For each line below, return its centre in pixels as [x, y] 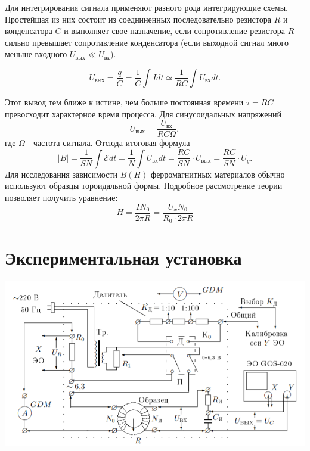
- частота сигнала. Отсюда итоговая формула [109, 143]
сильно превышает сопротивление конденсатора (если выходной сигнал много [147, 42]
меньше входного [36, 54]
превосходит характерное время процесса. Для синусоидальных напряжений [143, 113]
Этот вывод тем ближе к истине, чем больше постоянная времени [124, 102]
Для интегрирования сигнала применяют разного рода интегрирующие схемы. [147, 7]
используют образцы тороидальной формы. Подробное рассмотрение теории [144, 186]
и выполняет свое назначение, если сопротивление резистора [175, 31]
